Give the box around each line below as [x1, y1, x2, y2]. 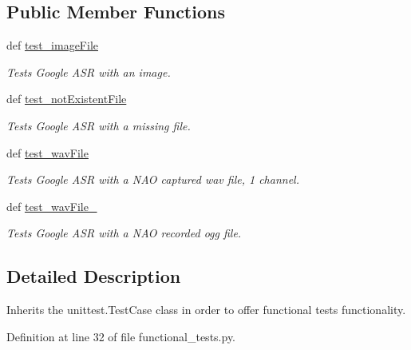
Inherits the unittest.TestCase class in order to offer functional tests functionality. [6, 301, 406, 318]
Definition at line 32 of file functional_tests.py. [6, 328, 235, 344]
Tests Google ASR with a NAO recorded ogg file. [6, 225, 242, 241]
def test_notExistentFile [6, 90, 127, 107]
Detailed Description [6, 264, 181, 288]
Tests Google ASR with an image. [6, 63, 171, 80]
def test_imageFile [6, 37, 98, 54]
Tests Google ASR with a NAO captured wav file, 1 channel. [6, 171, 299, 188]
